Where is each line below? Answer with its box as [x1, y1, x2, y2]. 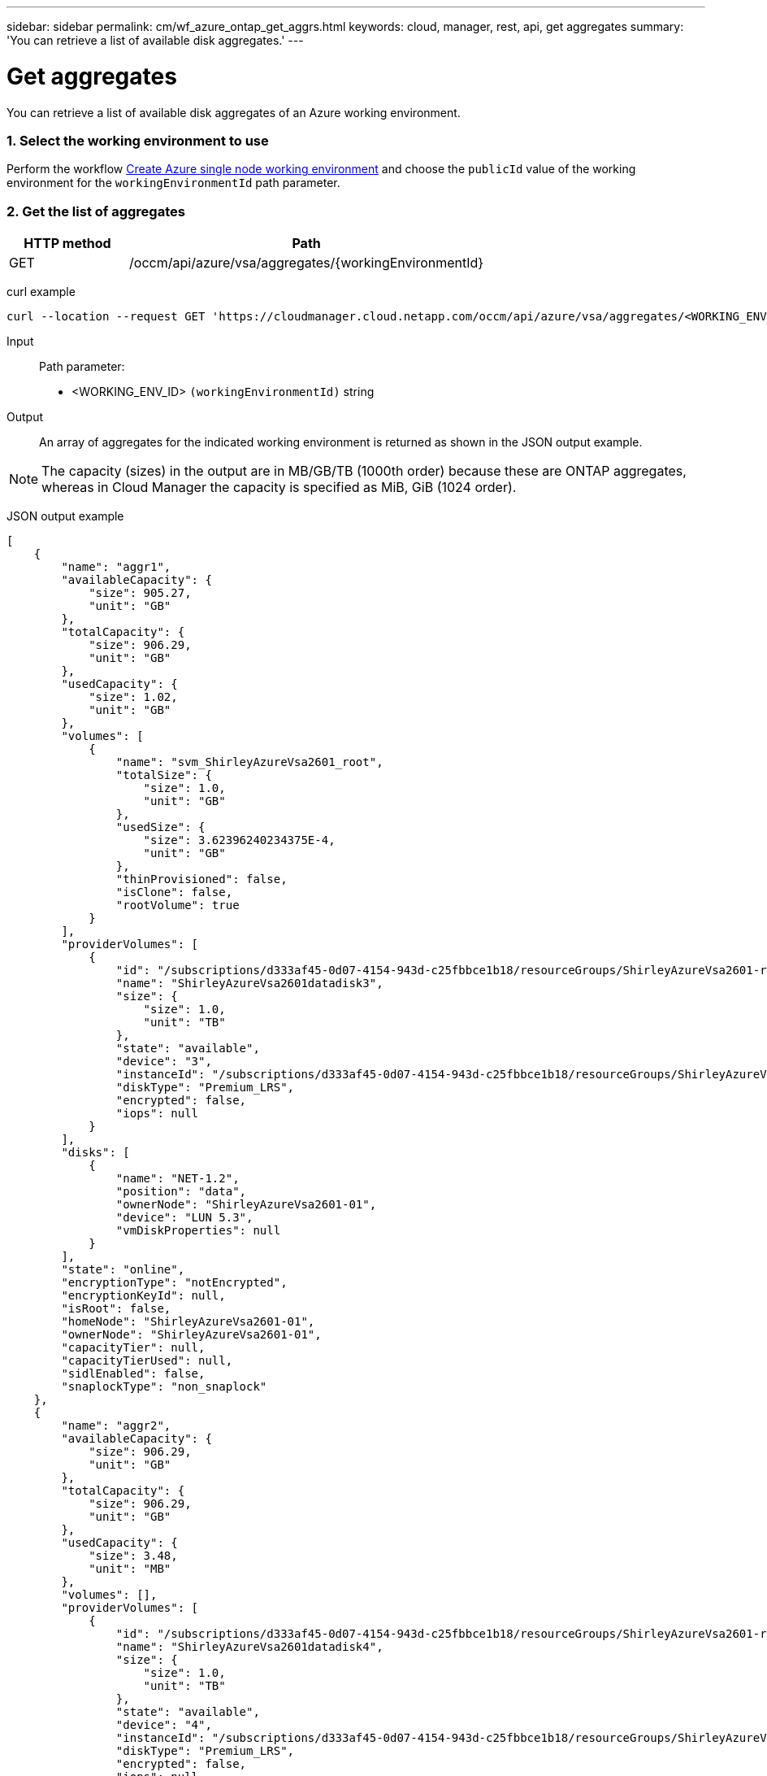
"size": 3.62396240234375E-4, [143, 834, 336, 847]
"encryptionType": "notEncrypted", [61, 1276, 288, 1289]
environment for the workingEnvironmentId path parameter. [6, 176, 340, 190]
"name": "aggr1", [61, 560, 171, 573]
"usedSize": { [115, 821, 206, 834]
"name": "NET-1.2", [115, 1172, 240, 1185]
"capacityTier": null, [61, 1341, 206, 1354]
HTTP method [24, 235, 111, 251]
